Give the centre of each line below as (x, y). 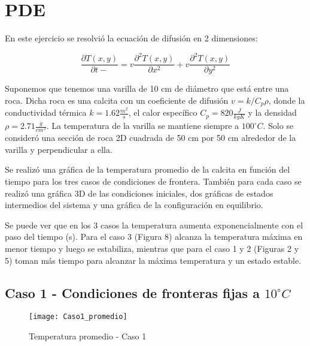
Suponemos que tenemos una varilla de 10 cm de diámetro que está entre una (147, 88)
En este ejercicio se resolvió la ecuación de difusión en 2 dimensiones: (131, 38)
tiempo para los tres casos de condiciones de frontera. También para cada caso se (153, 181)
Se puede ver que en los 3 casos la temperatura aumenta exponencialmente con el (154, 225)
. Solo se (278, 126)
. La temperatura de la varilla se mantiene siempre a (143, 126)
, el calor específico (163, 112)
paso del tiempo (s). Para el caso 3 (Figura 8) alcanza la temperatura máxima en (154, 237)
